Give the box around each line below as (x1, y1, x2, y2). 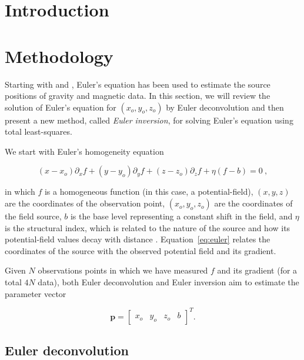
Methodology (5, 44, 113, 68)
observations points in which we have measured (38, 264, 208, 276)
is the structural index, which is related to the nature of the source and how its (5, 221, 290, 234)
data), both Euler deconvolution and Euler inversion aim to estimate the (38, 276, 299, 288)
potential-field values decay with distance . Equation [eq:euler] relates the (5, 233, 270, 245)
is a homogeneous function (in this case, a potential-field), (44, 185, 253, 198)
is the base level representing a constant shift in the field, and (70, 210, 293, 222)
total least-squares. (5, 125, 72, 138)
